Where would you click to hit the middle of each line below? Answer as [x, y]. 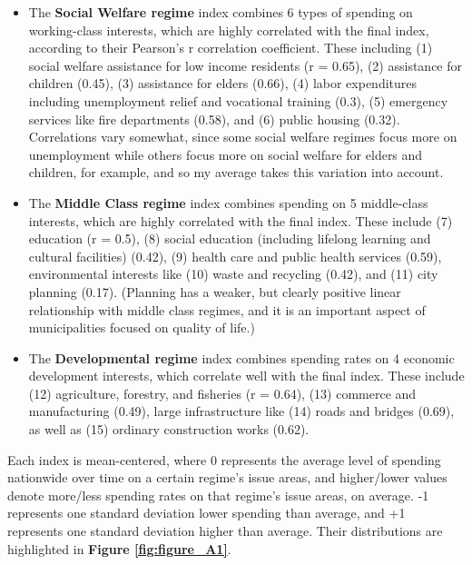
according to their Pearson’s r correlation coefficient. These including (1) [231, 48]
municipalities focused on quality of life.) [142, 327]
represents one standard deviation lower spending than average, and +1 [206, 513]
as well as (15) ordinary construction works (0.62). [169, 429]
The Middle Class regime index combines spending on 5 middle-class [228, 202]
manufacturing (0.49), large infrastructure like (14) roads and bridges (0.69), [241, 411]
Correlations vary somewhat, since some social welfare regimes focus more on [243, 137]
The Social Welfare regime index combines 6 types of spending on [221, 12]
